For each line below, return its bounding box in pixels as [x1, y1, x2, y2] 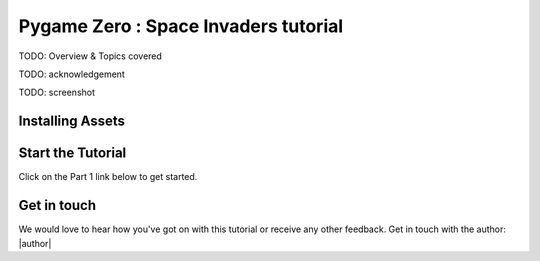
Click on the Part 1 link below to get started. [18, 171, 198, 183]
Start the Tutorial [18, 145, 127, 162]
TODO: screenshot [18, 86, 95, 99]
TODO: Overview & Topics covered [18, 50, 162, 62]
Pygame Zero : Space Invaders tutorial [18, 15, 344, 37]
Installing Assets [18, 113, 125, 130]
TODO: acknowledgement [18, 68, 125, 80]
